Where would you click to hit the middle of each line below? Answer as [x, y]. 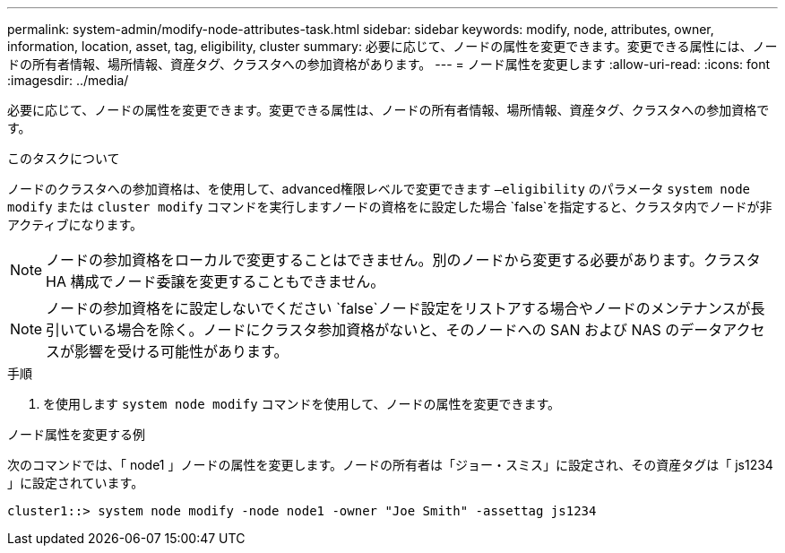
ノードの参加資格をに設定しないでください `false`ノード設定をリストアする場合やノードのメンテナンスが [398, 308]
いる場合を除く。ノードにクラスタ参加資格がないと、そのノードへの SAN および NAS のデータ [405, 330]
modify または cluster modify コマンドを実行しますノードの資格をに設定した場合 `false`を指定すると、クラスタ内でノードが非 [390, 207]
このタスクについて [64, 158]
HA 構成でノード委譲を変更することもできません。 [216, 281]
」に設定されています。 [76, 483]
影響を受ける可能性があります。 [181, 351]
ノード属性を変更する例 [76, 434]
